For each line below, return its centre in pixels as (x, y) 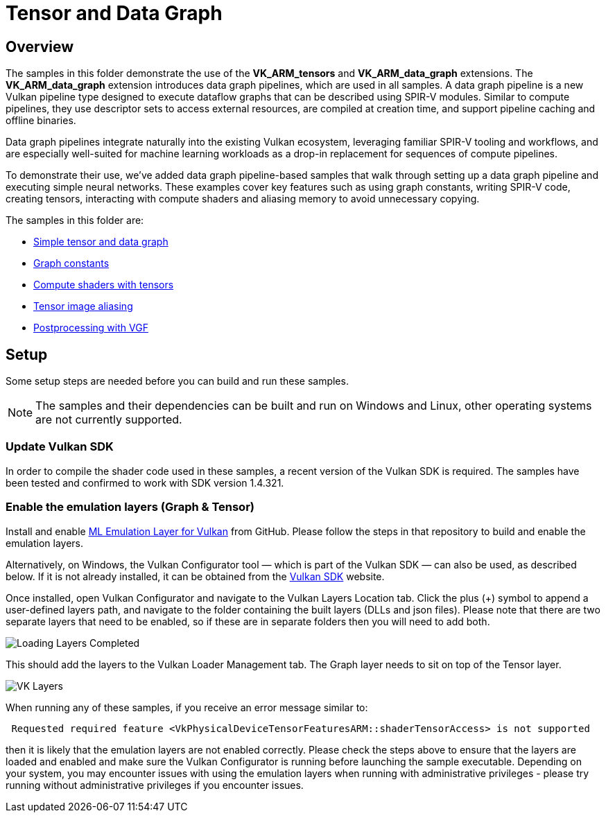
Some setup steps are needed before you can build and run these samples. (177, 381)
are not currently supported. (109, 420)
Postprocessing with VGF (91, 328)
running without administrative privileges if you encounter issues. (155, 785)
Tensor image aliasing (83, 306)
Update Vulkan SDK (60, 447)
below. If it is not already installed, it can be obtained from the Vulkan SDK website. (195, 576)
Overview (40, 46)
